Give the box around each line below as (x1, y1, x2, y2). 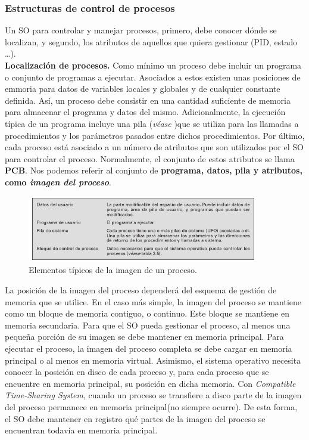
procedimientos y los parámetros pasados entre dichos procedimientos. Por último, (5, 129, 305, 141)
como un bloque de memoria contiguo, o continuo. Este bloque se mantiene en (5, 307, 289, 320)
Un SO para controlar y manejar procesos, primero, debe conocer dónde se (5, 24, 277, 36)
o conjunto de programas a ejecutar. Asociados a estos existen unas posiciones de (5, 70, 301, 83)
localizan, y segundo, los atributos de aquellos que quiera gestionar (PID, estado (5, 35, 298, 48)
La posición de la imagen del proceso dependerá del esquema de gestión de (5, 284, 277, 296)
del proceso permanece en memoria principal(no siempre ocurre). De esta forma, (5, 401, 298, 413)
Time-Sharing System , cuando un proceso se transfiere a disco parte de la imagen (5, 389, 302, 401)
